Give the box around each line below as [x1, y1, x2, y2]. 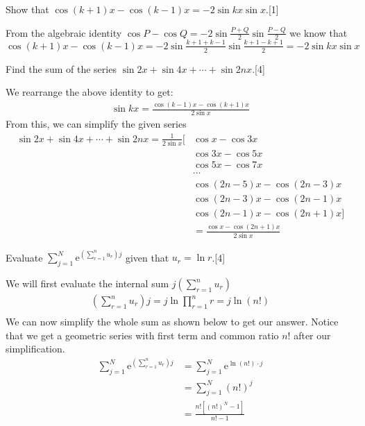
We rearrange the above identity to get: [6, 85, 173, 99]
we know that [289, 25, 348, 40]
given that [125, 250, 169, 264]
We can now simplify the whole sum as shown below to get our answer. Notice [6, 314, 339, 329]
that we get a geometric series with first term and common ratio [6, 327, 279, 342]
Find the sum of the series [6, 61, 117, 76]
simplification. [6, 341, 65, 356]
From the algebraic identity [6, 25, 122, 40]
